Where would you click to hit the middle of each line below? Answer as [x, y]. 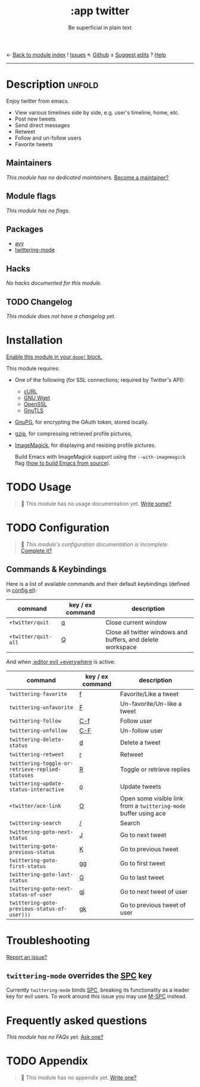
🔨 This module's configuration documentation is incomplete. [95, 544]
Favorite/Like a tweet [149, 694]
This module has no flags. [38, 211]
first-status [28, 866]
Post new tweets [35, 119]
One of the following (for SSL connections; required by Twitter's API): [100, 379]
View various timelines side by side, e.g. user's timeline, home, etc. [97, 112]
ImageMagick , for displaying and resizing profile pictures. [85, 445]
